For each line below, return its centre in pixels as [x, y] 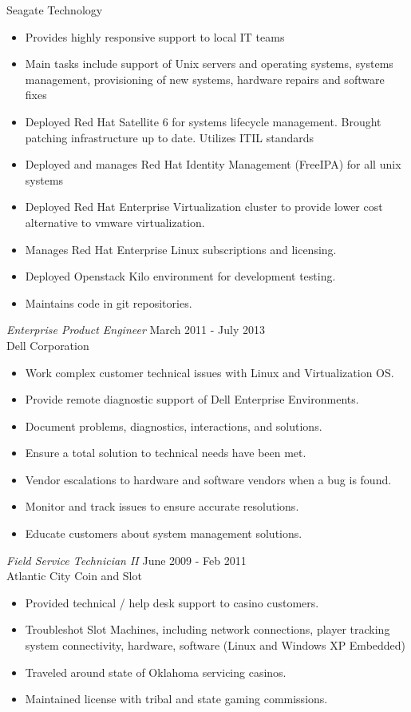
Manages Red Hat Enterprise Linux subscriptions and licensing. [181, 249]
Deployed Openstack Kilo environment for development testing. [180, 276]
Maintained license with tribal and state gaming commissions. [176, 699]
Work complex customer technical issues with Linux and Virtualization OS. [209, 372]
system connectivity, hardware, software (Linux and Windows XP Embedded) [215, 645]
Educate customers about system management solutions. [164, 533]
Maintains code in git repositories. [109, 302]
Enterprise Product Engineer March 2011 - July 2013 [136, 330]
